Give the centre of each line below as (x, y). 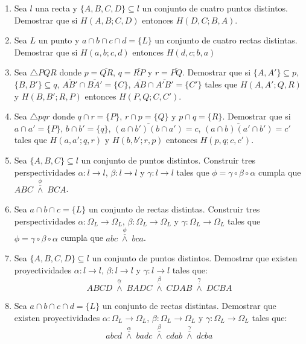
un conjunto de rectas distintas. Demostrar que (189, 305)
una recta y (56, 8)
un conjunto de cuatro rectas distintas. (226, 40)
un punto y (59, 40)
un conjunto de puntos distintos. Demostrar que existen (195, 258)
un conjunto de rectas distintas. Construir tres (174, 209)
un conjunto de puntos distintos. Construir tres (168, 160)
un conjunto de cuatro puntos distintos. (215, 8)
